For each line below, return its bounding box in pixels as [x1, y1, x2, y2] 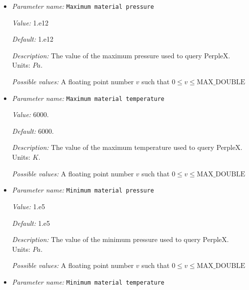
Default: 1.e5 [12, 217, 50, 228]
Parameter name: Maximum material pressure [12, 1, 154, 11]
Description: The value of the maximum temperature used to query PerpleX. [12, 142, 243, 152]
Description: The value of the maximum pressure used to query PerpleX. [12, 50, 230, 60]
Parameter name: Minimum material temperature [12, 276, 165, 287]
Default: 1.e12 [12, 34, 54, 44]
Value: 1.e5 [12, 201, 45, 211]
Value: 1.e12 [12, 17, 48, 27]
